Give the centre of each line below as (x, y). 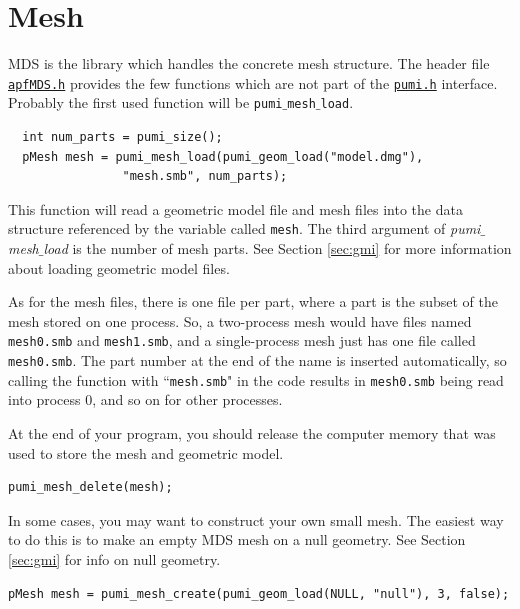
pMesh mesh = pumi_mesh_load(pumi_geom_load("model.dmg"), (223, 156)
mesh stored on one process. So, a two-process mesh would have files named (240, 320)
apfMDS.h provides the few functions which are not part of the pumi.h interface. (253, 82)
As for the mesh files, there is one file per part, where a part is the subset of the (253, 301)
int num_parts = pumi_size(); (122, 137)
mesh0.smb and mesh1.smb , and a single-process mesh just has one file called (242, 340)
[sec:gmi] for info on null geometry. (114, 558)
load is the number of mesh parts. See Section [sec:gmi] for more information (277, 248)
